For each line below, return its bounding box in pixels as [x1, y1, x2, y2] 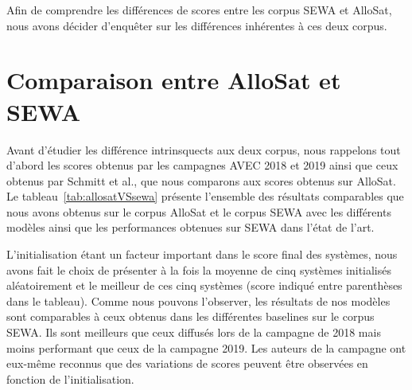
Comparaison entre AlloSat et [6, 64, 341, 96]
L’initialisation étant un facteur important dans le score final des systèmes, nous [6, 246, 398, 263]
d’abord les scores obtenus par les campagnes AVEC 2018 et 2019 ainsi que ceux [6, 157, 398, 174]
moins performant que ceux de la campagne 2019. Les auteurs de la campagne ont [6, 339, 406, 356]
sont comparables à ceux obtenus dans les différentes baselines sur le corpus [6, 308, 375, 325]
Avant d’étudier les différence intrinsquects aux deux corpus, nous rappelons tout [6, 141, 401, 158]
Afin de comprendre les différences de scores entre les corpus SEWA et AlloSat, [6, 2, 392, 18]
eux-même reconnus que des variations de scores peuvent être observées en [6, 355, 368, 372]
